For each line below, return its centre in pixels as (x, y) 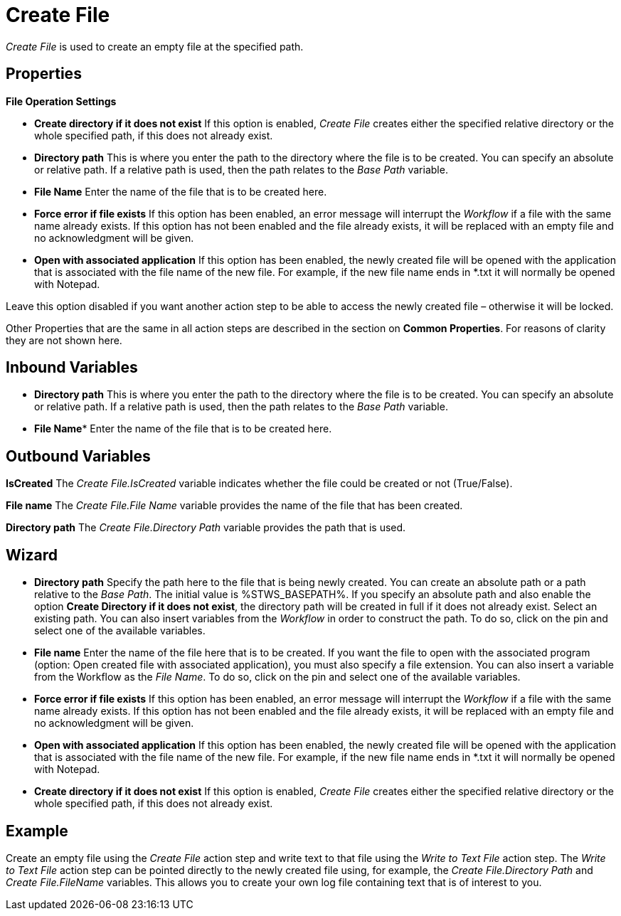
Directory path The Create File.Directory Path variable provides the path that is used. (206, 528)
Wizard (32, 555)
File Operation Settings (61, 101)
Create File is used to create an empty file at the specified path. (155, 46)
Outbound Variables (78, 456)
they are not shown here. (64, 340)
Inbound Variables (72, 368)
